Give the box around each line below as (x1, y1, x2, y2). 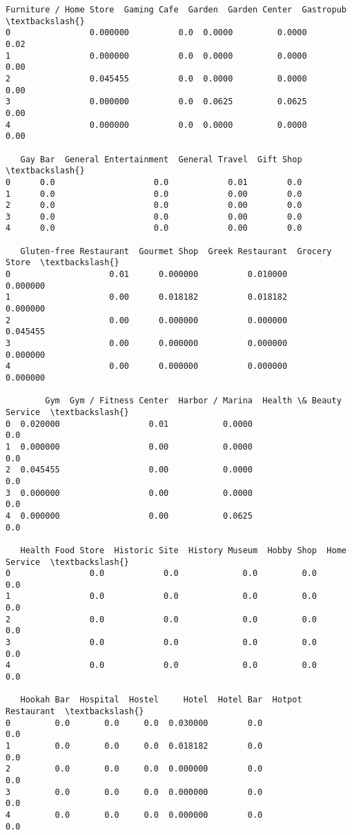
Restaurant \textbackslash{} (6, 707, 144, 717)
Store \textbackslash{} (6, 258, 119, 268)
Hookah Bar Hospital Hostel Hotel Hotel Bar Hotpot (20, 695, 302, 705)
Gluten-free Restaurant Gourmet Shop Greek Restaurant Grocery (20, 246, 332, 256)
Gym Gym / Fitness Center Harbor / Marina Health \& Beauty (45, 396, 342, 406)
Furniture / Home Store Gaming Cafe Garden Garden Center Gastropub (6, 5, 346, 15)
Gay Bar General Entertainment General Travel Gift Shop (20, 154, 302, 164)
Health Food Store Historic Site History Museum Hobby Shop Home (20, 545, 346, 555)
